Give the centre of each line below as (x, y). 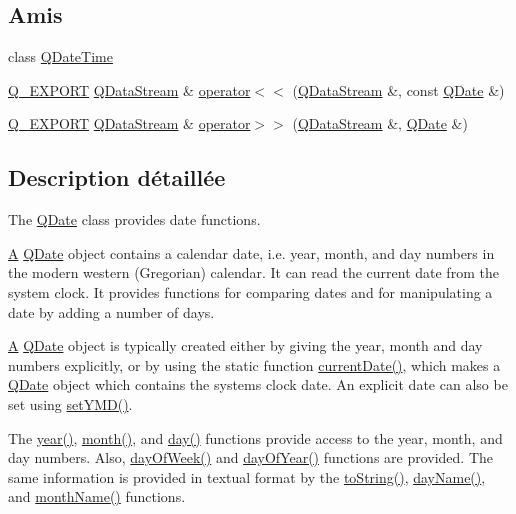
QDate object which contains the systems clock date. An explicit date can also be (258, 384)
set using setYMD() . (70, 403)
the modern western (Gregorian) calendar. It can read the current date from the (253, 272)
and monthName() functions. (97, 496)
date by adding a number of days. (111, 311)
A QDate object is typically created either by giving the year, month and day (245, 345)
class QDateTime (60, 56)
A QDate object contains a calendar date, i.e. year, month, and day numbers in (251, 252)
